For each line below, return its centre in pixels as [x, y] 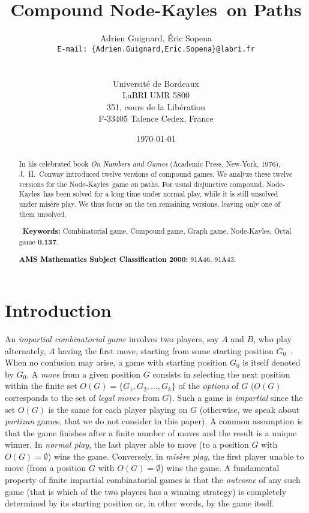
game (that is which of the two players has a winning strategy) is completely [146, 491]
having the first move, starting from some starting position [166, 350]
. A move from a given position [84, 374]
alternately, [25, 350]
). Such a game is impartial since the [236, 397]
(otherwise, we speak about [250, 409]
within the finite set [41, 386]
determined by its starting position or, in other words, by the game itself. [139, 503]
